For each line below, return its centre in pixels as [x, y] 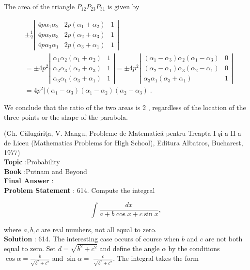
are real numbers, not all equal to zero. [99, 229]
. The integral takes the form [156, 258]
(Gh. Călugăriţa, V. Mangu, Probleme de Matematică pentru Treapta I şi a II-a [123, 133]
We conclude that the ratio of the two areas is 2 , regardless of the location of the [125, 107]
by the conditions [194, 248]
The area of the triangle [39, 6]
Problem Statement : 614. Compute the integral [79, 190]
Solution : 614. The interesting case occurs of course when [92, 239]
